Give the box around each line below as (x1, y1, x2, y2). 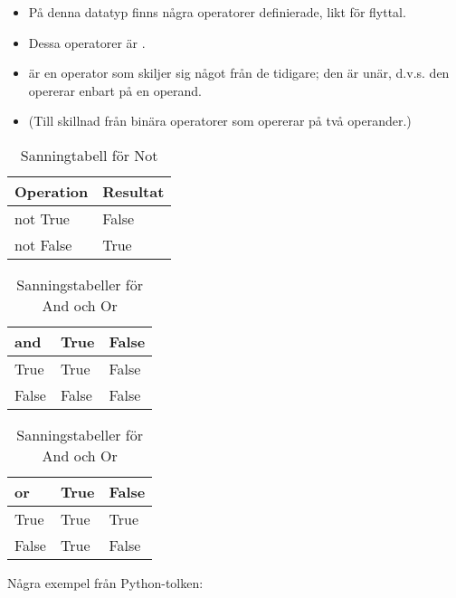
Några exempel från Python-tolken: (7, 573, 204, 592)
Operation (14, 180, 89, 202)
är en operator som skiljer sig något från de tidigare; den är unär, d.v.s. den (28, 63, 450, 82)
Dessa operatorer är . (28, 33, 146, 52)
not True (14, 207, 70, 229)
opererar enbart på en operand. (28, 81, 202, 100)
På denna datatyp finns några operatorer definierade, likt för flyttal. (28, 3, 406, 21)
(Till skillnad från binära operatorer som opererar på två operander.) (28, 111, 412, 130)
